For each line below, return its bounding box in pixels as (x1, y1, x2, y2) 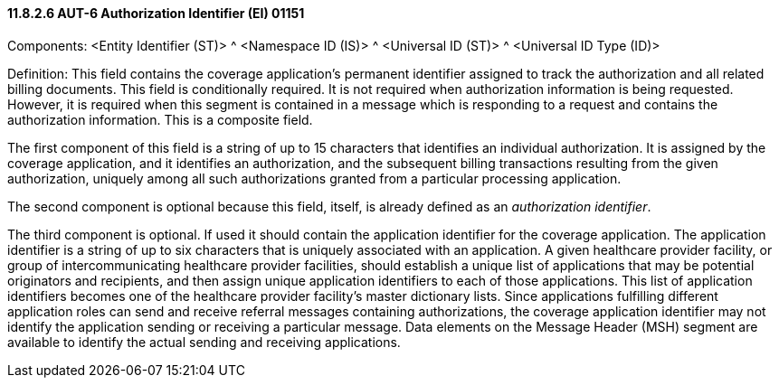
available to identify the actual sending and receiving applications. (7, 333, 401, 350)
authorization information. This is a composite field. (7, 111, 313, 127)
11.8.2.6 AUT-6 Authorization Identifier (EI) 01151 (7, 5, 305, 21)
